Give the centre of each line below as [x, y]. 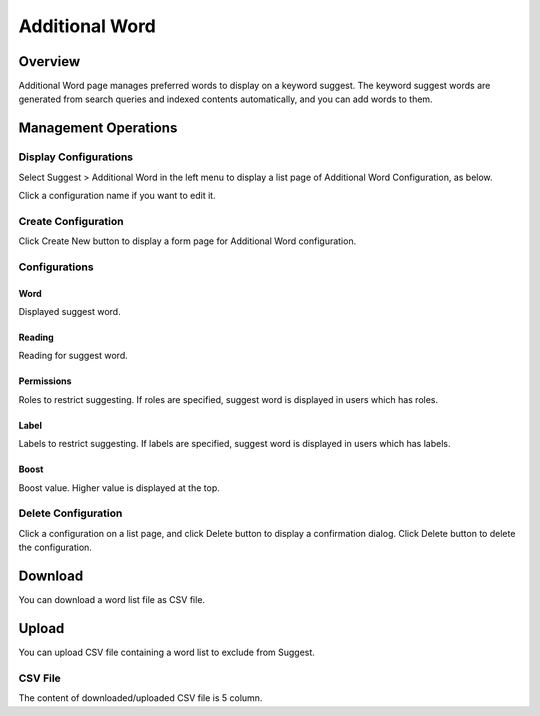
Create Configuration [71, 221]
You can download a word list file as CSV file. [111, 600]
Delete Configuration [70, 513]
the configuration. [55, 547]
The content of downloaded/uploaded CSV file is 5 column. [140, 698]
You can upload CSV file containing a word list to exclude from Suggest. [166, 652]
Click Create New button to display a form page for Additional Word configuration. [187, 241]
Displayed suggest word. [69, 312]
